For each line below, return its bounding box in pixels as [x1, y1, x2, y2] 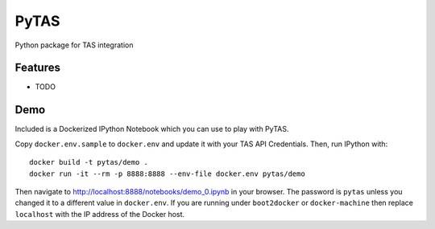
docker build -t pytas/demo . [29, 157, 149, 167]
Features [14, 61, 60, 75]
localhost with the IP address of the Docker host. [14, 209, 185, 219]
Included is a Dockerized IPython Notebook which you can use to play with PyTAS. [14, 125, 289, 134]
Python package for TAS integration [14, 40, 134, 50]
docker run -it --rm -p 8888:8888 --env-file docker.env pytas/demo [29, 169, 305, 178]
